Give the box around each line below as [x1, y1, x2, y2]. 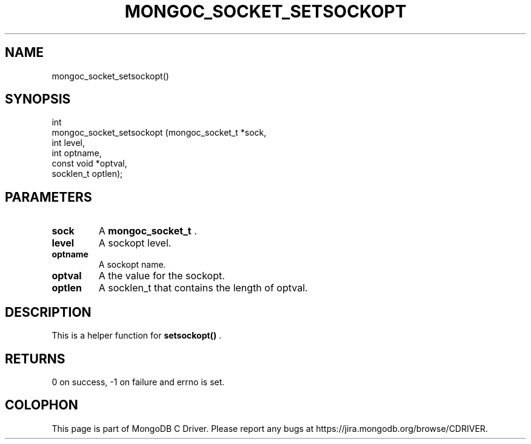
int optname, [52, 148, 102, 159]
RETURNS [5, 351, 65, 366]
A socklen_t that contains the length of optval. [98, 282, 308, 294]
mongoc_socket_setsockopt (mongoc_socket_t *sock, [52, 127, 267, 138]
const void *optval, [52, 158, 127, 169]
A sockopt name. [98, 259, 166, 270]
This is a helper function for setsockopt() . [52, 330, 222, 341]
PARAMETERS [5, 189, 92, 205]
